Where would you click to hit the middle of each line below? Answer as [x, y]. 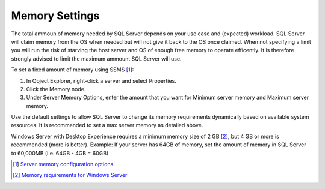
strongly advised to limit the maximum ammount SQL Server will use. [96, 58]
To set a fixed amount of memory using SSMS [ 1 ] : [73, 70]
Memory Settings [55, 16]
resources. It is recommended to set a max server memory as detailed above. [107, 125]
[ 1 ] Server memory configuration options [63, 164]
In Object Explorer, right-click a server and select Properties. [101, 80]
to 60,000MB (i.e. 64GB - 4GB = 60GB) [60, 153]
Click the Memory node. [56, 89]
